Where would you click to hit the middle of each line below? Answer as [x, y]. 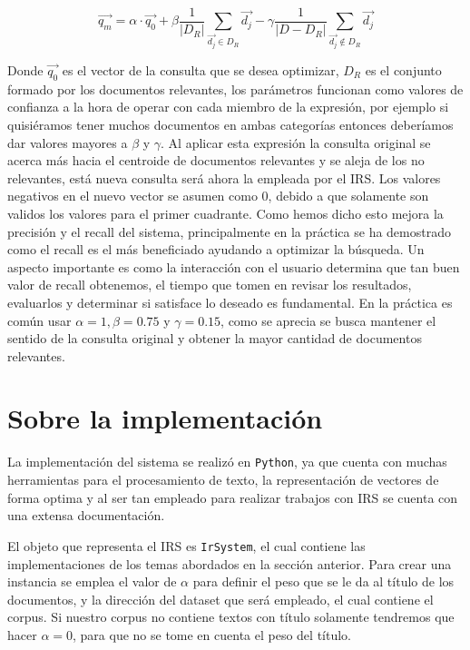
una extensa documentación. [86, 515]
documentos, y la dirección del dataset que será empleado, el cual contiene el [220, 599]
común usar [39, 320]
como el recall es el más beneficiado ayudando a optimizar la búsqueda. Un [216, 249]
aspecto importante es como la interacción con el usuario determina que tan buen [234, 266]
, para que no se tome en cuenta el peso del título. [212, 634]
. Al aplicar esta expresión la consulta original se [296, 142]
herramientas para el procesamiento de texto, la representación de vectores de [223, 480]
